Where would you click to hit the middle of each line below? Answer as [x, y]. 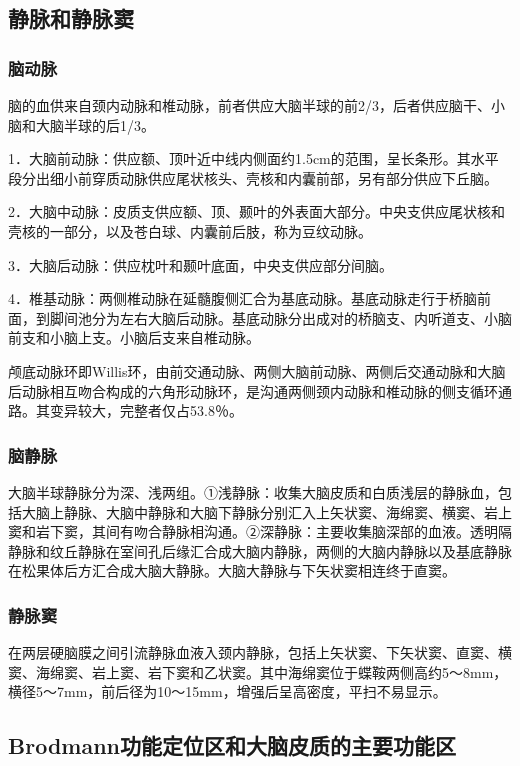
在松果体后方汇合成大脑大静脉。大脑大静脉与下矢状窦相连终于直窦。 [232, 570]
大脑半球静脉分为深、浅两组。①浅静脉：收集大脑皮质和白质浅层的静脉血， [253, 491]
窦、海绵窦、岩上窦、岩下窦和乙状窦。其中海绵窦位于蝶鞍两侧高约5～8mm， [258, 671]
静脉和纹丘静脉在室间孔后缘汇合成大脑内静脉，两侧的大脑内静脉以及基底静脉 [260, 550]
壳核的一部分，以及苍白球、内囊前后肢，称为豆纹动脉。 [190, 230]
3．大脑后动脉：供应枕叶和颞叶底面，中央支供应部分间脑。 [200, 264]
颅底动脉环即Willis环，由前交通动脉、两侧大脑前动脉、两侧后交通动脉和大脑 [257, 370]
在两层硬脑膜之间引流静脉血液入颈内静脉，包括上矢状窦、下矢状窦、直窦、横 [260, 652]
